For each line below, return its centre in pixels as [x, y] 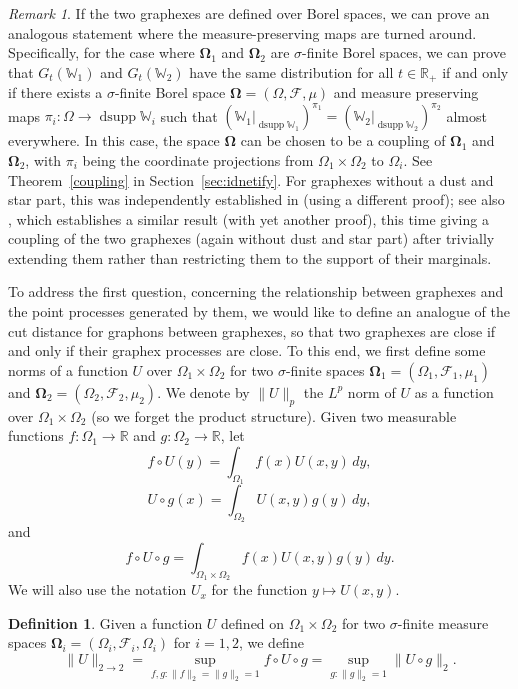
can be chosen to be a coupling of [343, 140]
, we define [271, 642]
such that [189, 115]
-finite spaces [325, 369]
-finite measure [443, 622]
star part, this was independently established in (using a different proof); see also [256, 199]
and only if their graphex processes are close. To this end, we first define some [247, 350]
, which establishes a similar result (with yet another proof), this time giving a [248, 218]
